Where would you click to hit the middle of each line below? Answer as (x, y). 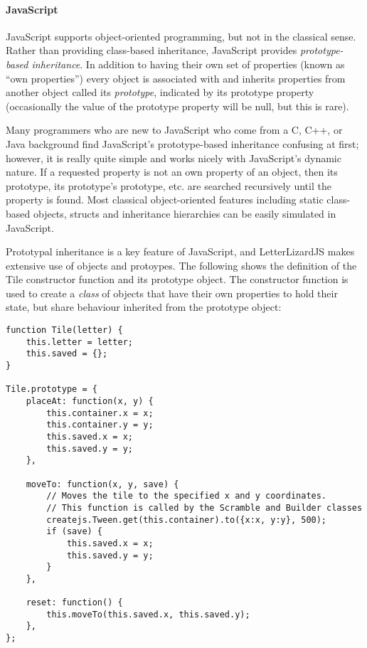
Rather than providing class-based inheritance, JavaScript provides (151, 50)
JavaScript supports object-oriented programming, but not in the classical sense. (181, 36)
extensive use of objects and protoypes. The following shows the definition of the (181, 265)
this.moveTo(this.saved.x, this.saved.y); (148, 614)
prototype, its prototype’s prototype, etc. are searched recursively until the (169, 185)
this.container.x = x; (100, 413)
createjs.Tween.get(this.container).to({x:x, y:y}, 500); (187, 520)
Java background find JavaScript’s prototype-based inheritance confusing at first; (182, 143)
